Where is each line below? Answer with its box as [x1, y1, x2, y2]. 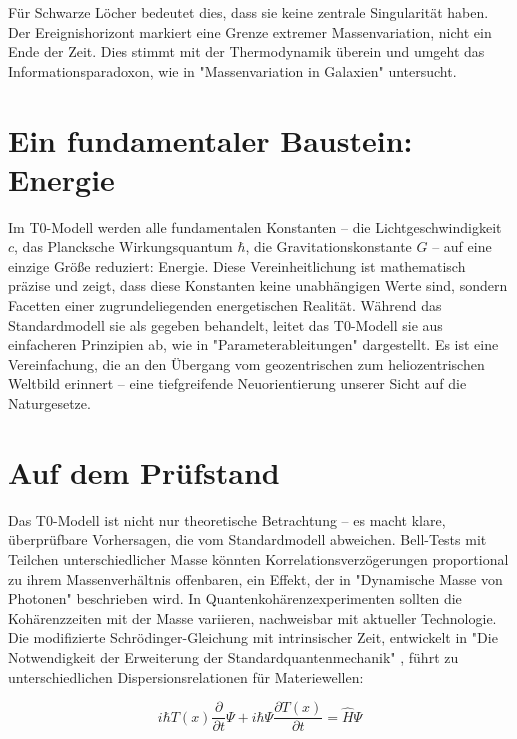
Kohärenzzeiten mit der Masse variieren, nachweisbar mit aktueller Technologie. [8, 607, 497, 628]
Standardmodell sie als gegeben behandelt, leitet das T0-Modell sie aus [8, 314, 443, 335]
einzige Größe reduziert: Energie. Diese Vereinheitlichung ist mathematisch [8, 255, 466, 276]
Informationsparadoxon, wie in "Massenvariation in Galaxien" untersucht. [8, 60, 457, 81]
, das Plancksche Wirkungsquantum [14, 236, 233, 257]
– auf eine [432, 236, 492, 257]
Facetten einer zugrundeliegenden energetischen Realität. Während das [8, 295, 442, 316]
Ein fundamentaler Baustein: [8, 119, 413, 160]
